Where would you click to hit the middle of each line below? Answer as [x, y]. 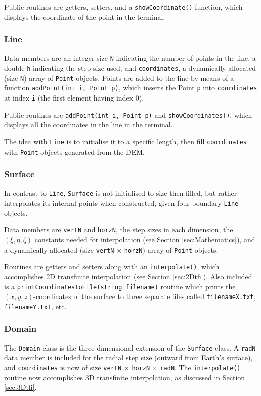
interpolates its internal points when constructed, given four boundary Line [121, 203]
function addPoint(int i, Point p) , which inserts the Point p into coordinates [131, 88]
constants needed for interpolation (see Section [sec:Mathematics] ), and [145, 240]
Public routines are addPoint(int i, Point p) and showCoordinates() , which [128, 114]
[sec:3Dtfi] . [20, 387]
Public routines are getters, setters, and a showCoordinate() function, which [123, 7]
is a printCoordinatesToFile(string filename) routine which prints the [120, 286]
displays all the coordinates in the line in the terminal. [89, 125]
